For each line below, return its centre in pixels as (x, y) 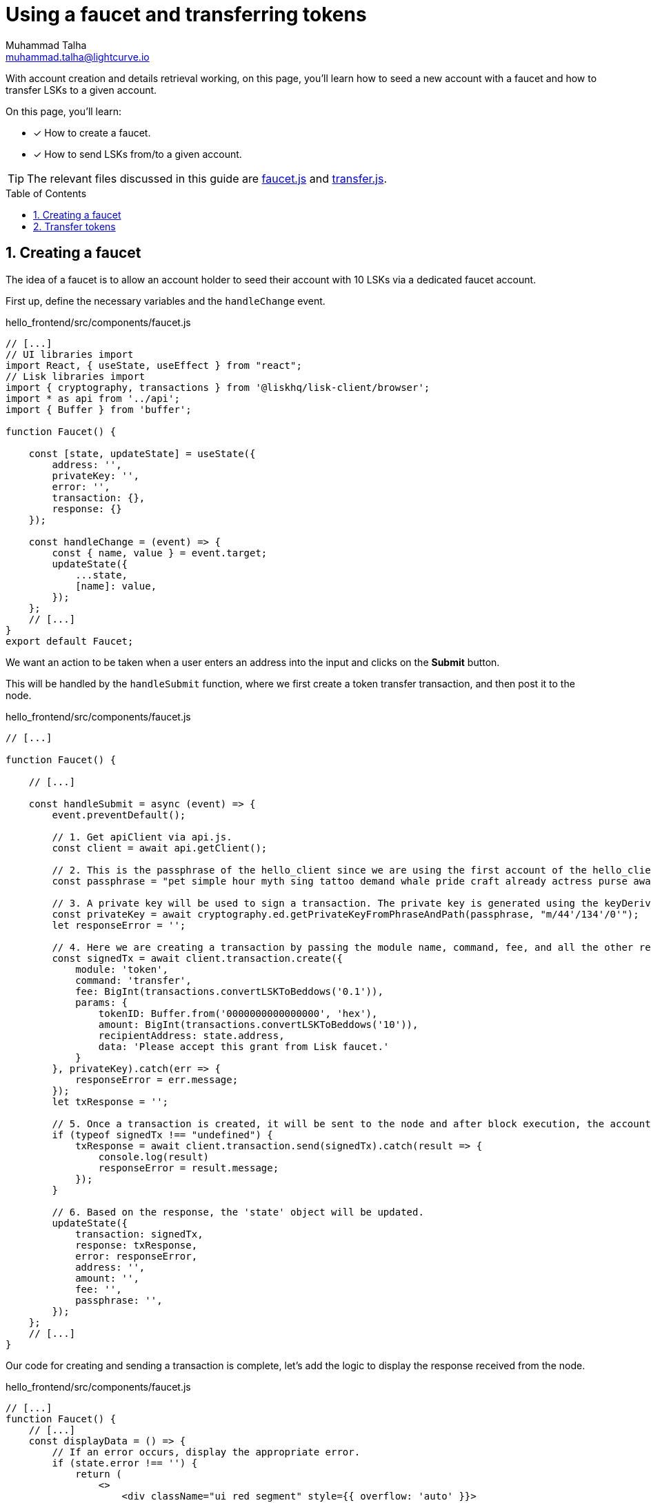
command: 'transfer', (133, 980)
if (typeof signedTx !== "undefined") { (162, 1134)
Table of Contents (46, 193)
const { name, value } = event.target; (160, 553)
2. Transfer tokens (74, 226)
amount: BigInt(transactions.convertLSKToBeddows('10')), (258, 1024)
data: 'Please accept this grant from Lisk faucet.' (244, 1046)
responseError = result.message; (189, 1168)
